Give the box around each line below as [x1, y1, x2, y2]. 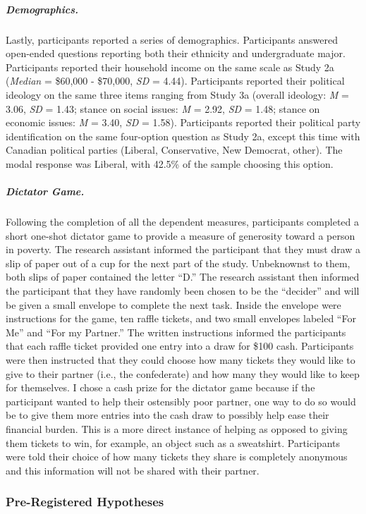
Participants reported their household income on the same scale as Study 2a [6, 59, 334, 74]
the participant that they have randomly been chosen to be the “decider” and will [6, 283, 360, 298]
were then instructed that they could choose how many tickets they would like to [6, 353, 355, 367]
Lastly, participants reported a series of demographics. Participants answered [6, 32, 338, 47]
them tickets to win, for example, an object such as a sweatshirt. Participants [6, 435, 341, 450]
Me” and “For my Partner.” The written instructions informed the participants [6, 324, 346, 339]
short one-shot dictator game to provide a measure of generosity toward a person [6, 228, 355, 243]
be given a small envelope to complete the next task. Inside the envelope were [6, 297, 341, 312]
